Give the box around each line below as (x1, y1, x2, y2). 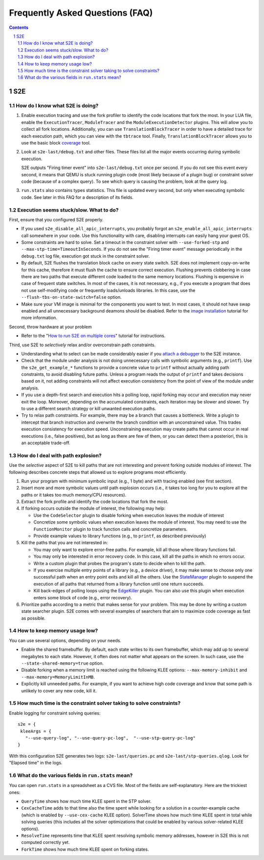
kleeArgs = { (20, 728, 51, 734)
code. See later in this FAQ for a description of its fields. (21, 194, 134, 200)
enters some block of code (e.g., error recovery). (33, 595, 132, 600)
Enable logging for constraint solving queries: (9, 710, 101, 716)
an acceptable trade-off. (21, 440, 70, 446)
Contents (9, 24, 29, 30)
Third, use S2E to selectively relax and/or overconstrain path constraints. (9, 342, 156, 348)
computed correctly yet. (21, 839, 70, 845)
